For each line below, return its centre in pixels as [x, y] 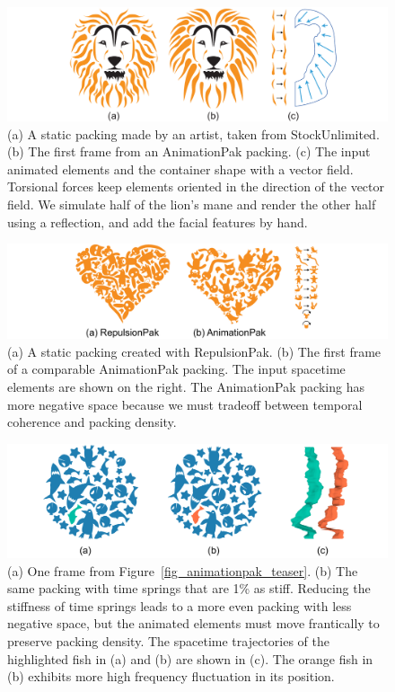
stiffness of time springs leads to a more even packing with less [180, 605]
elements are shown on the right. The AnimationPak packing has [186, 387]
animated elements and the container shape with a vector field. [180, 169]
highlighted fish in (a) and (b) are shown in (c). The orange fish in [190, 658]
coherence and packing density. [92, 422]
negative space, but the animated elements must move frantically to [193, 623]
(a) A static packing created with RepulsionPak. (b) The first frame [194, 351]
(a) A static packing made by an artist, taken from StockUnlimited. [193, 133]
